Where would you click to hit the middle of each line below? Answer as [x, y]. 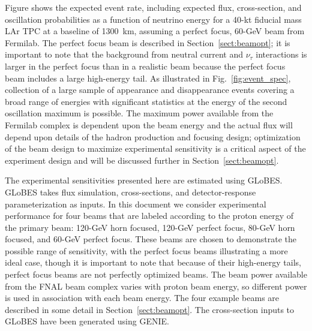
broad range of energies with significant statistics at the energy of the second [146, 101]
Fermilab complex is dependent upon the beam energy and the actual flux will [149, 124]
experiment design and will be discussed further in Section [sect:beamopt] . [142, 160]
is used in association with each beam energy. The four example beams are [142, 298]
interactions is [281, 54]
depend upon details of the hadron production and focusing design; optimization [153, 136]
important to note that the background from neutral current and [124, 54]
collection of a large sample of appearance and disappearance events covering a [150, 90]
